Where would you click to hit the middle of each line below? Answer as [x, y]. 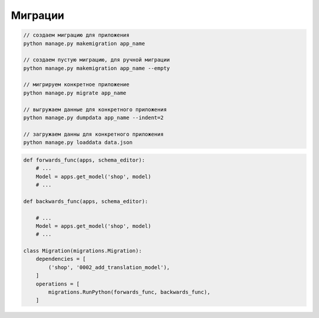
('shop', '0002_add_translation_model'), [109, 267]
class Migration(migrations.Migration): [82, 251]
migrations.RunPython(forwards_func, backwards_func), [129, 292]
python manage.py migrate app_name [75, 93]
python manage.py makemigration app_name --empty [97, 68]
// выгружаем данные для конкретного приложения [95, 109]
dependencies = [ [61, 259]
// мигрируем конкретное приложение [77, 85]
